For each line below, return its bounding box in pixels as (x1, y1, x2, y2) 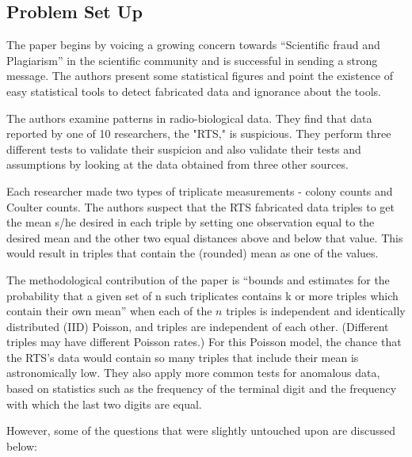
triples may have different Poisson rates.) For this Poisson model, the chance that (6, 333, 402, 350)
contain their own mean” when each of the (6, 303, 212, 319)
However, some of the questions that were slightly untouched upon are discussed (6, 422, 396, 439)
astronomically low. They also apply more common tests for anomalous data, (6, 364, 380, 381)
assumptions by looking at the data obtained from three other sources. (6, 156, 349, 173)
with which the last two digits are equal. (6, 395, 202, 412)
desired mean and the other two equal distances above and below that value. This (6, 229, 403, 246)
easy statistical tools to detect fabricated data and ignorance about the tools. (6, 82, 381, 99)
